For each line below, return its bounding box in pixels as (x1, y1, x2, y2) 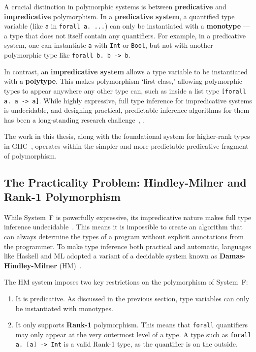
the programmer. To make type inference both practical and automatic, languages (4, 241, 251, 251)
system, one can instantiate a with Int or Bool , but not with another (4, 40, 213, 50)
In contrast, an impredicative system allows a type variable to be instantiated (4, 66, 248, 76)
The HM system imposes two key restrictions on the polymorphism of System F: (4, 277, 248, 287)
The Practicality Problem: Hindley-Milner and (4, 174, 247, 190)
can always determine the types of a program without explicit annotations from (4, 231, 244, 241)
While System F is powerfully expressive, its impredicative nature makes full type (4, 212, 252, 222)
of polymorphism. (4, 150, 57, 160)
